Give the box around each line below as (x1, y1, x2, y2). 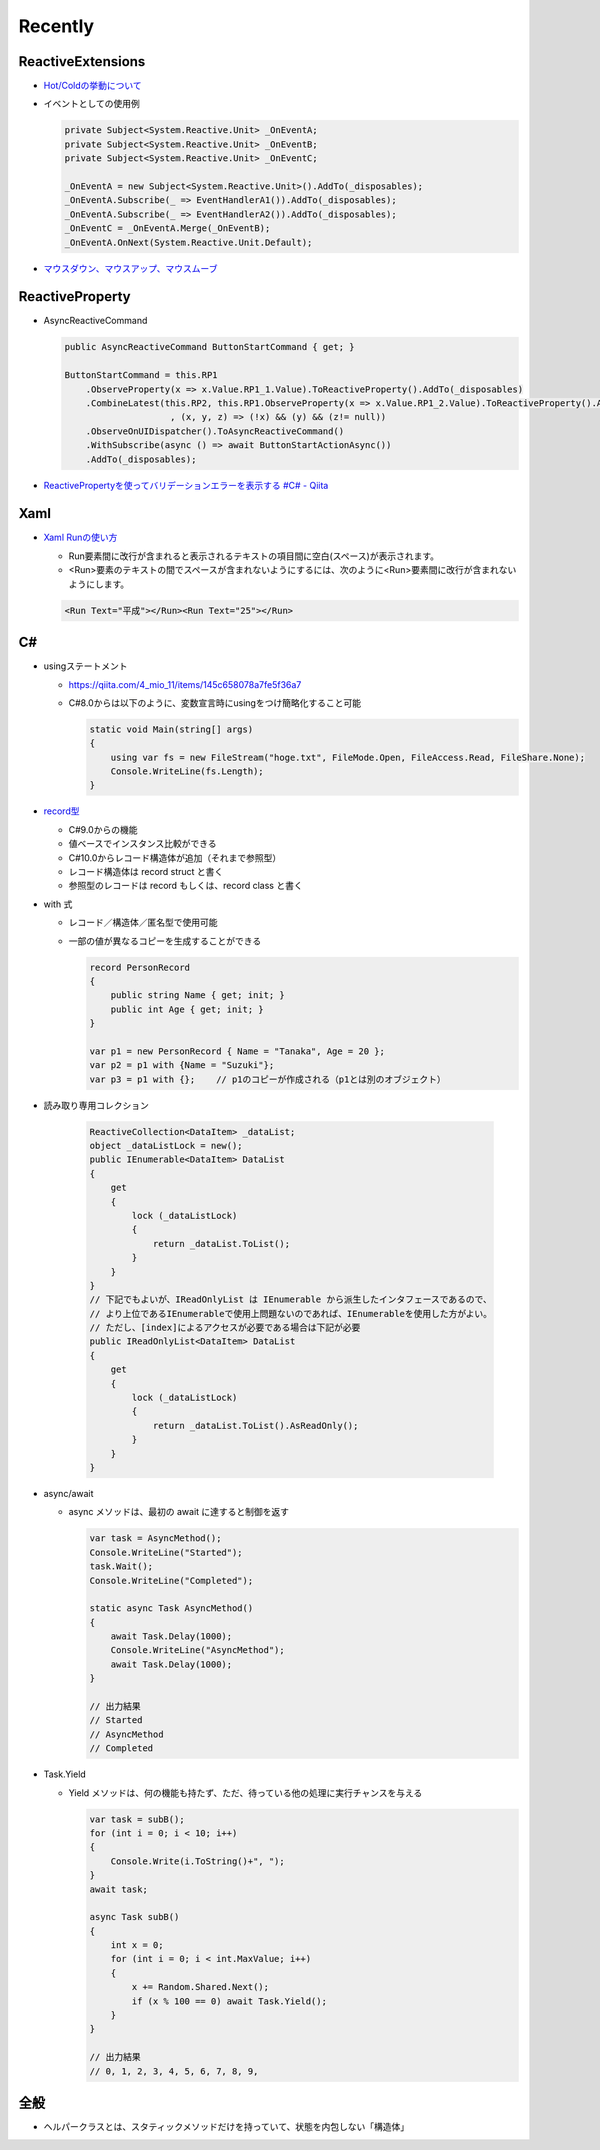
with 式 (43, 898, 73, 910)
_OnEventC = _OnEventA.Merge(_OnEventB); (64, 223, 271, 234)
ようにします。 (68, 578, 130, 590)
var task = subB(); (89, 1813, 185, 1825)
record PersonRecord (89, 961, 190, 973)
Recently (18, 15, 95, 37)
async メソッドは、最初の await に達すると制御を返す (68, 1506, 290, 1518)
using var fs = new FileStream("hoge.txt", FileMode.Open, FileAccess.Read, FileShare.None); (110, 751, 585, 763)
